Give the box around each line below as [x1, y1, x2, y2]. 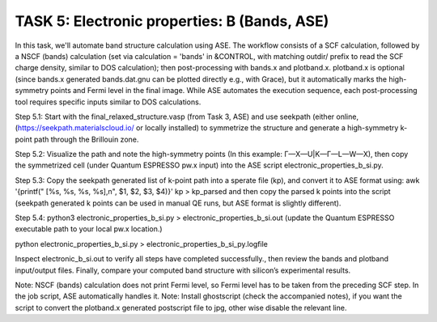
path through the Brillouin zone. [33, 134, 139, 144]
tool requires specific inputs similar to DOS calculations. [15, 97, 202, 107]
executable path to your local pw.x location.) [15, 224, 163, 234]
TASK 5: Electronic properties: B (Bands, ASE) [15, 12, 329, 30]
